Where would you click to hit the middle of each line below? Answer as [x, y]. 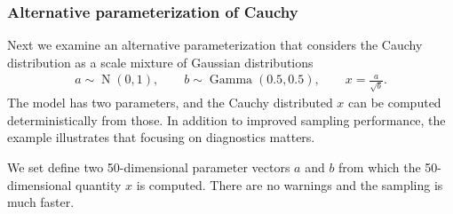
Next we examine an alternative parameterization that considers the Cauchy [215, 45]
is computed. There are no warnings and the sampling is [290, 184]
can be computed [395, 103]
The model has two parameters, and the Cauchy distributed [170, 103]
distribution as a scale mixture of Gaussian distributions [160, 62]
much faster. [41, 202]
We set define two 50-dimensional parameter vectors [149, 166]
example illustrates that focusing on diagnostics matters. [161, 137]
